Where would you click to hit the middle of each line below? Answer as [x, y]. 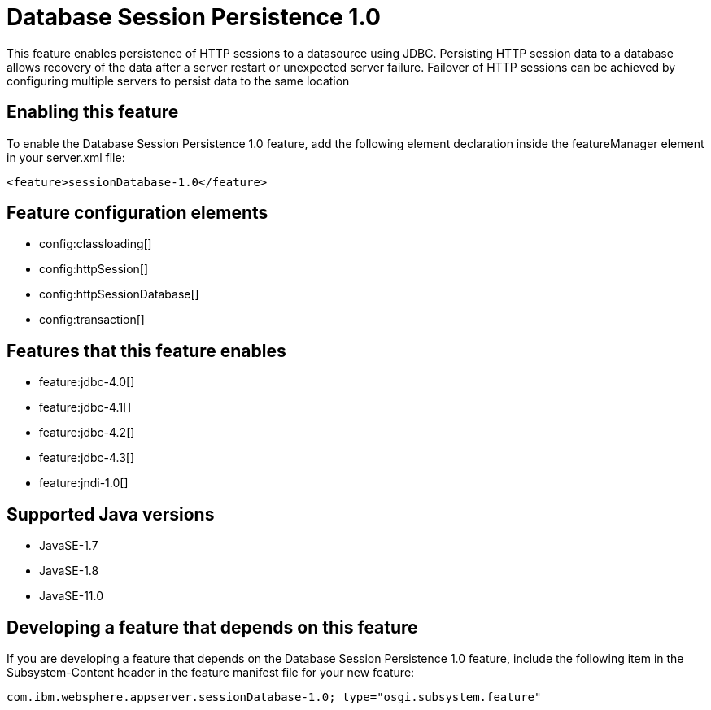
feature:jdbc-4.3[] [87, 458]
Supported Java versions [111, 514]
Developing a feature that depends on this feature [212, 627]
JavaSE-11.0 [72, 596]
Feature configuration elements [137, 213]
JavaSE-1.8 [69, 571]
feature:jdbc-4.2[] [87, 433]
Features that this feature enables [146, 351]
